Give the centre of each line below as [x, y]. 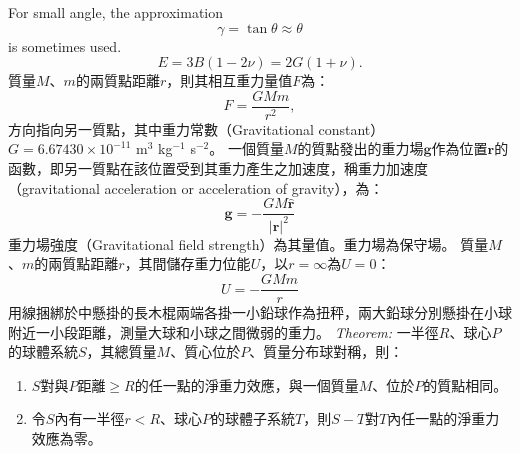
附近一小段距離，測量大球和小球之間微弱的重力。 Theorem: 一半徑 [223, 331]
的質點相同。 [465, 384]
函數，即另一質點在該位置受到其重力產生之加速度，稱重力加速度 [218, 168]
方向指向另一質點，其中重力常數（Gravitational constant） [196, 128]
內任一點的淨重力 [443, 418]
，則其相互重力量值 [229, 80]
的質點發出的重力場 [360, 148]
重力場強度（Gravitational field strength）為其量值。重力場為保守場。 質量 [248, 243]
